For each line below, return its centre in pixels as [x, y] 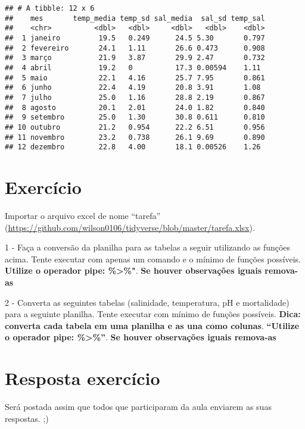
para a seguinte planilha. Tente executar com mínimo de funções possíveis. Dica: [153, 314]
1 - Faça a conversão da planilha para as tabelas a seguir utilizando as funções [148, 247]
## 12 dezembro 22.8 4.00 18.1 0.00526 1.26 [133, 147]
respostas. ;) [27, 418]
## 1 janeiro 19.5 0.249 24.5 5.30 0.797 [135, 38]
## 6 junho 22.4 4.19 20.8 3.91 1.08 [133, 88]
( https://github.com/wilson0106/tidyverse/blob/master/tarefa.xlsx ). [130, 227]
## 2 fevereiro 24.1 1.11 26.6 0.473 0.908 [135, 48]
